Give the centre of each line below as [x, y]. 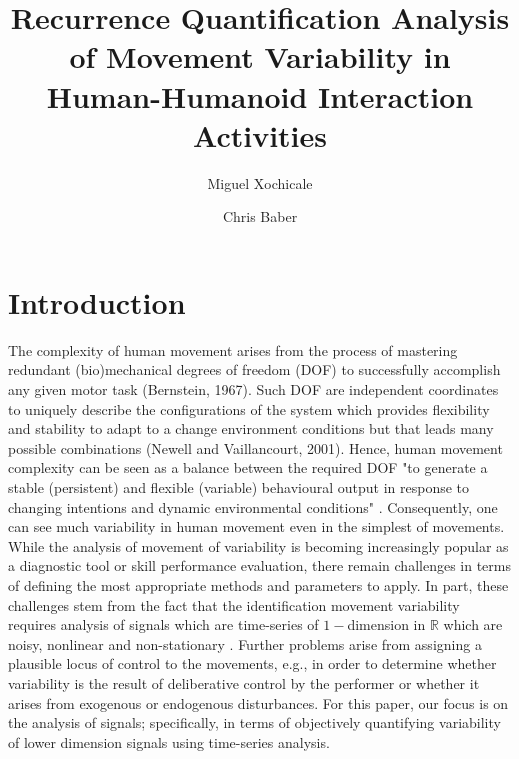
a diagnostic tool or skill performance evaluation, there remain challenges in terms [259, 565]
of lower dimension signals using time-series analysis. [169, 741]
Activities [260, 134]
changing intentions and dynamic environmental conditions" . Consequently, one [253, 506]
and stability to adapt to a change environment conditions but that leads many [251, 428]
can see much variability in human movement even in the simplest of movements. [256, 526]
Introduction [97, 301]
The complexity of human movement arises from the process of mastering [233, 349]
